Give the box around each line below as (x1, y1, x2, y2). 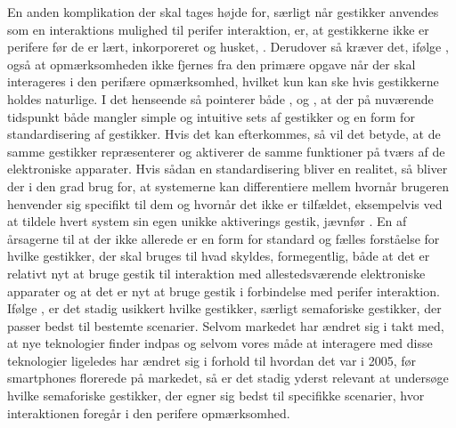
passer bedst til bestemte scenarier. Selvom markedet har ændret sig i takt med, (7, 316, 444, 335)
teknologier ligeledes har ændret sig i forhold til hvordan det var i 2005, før (7, 351, 416, 369)
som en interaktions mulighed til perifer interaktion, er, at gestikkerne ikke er (7, 20, 429, 38)
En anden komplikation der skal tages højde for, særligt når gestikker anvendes (7, 3, 439, 20)
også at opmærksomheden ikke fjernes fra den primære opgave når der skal (7, 54, 416, 73)
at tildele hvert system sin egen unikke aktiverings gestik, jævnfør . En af (7, 212, 407, 230)
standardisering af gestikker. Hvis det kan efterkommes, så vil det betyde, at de (7, 125, 441, 143)
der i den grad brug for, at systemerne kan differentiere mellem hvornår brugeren (7, 176, 450, 195)
